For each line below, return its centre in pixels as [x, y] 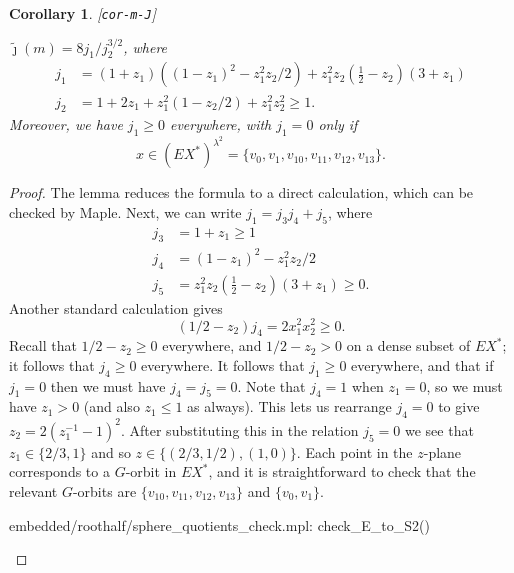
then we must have [108, 385]
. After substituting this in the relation [239, 429]
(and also [111, 406]
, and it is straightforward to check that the [342, 471]
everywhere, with [220, 124]
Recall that [43, 345]
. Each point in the [354, 451]
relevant [33, 490]
